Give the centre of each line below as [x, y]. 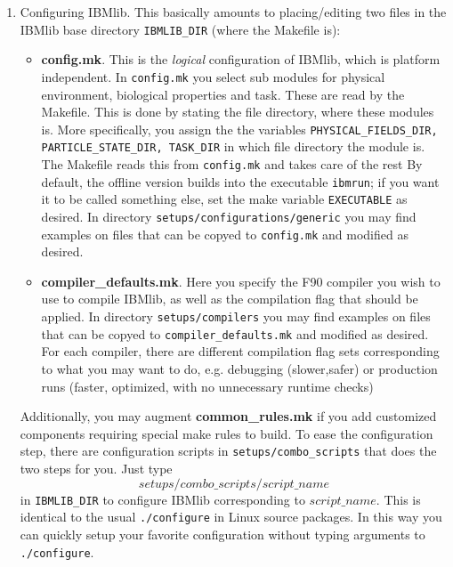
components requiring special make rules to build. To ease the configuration [226, 433]
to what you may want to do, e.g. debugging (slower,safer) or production [239, 368]
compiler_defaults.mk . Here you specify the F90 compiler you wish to [241, 281]
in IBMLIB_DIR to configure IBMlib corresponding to [162, 499]
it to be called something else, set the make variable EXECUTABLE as [224, 199]
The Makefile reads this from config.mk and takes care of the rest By [232, 164]
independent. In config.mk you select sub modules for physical [213, 76]
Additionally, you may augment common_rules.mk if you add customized [228, 416]
